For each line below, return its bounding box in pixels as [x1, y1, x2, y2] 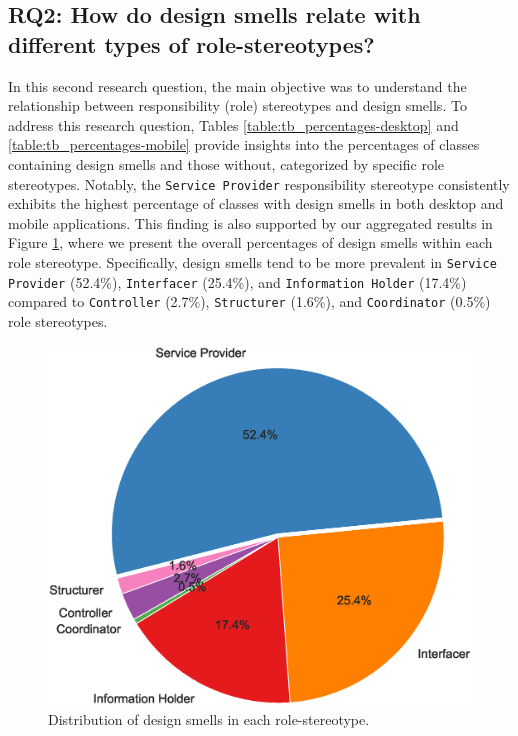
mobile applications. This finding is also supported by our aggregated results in [8, 212, 493, 233]
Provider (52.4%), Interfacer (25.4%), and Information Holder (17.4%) [8, 271, 467, 292]
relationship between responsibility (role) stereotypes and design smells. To [8, 95, 467, 116]
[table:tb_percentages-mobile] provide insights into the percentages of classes [8, 134, 480, 155]
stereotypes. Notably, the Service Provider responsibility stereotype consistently [8, 173, 510, 194]
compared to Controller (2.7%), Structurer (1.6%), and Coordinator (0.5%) [8, 291, 491, 312]
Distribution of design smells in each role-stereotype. [48, 708, 370, 729]
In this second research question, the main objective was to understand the [8, 75, 467, 96]
